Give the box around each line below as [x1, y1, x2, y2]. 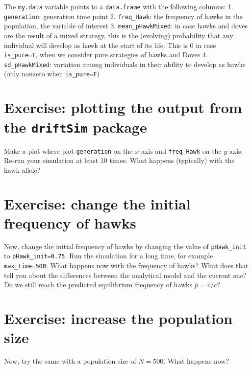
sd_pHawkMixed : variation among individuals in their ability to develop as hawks [4, 59, 246, 69]
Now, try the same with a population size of [4, 356, 136, 366]
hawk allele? [4, 164, 41, 175]
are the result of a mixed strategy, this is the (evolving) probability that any [4, 30, 233, 40]
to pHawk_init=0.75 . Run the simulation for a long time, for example [4, 251, 213, 261]
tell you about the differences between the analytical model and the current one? [4, 270, 247, 280]
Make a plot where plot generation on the [4, 145, 133, 156]
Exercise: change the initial [4, 193, 191, 213]
